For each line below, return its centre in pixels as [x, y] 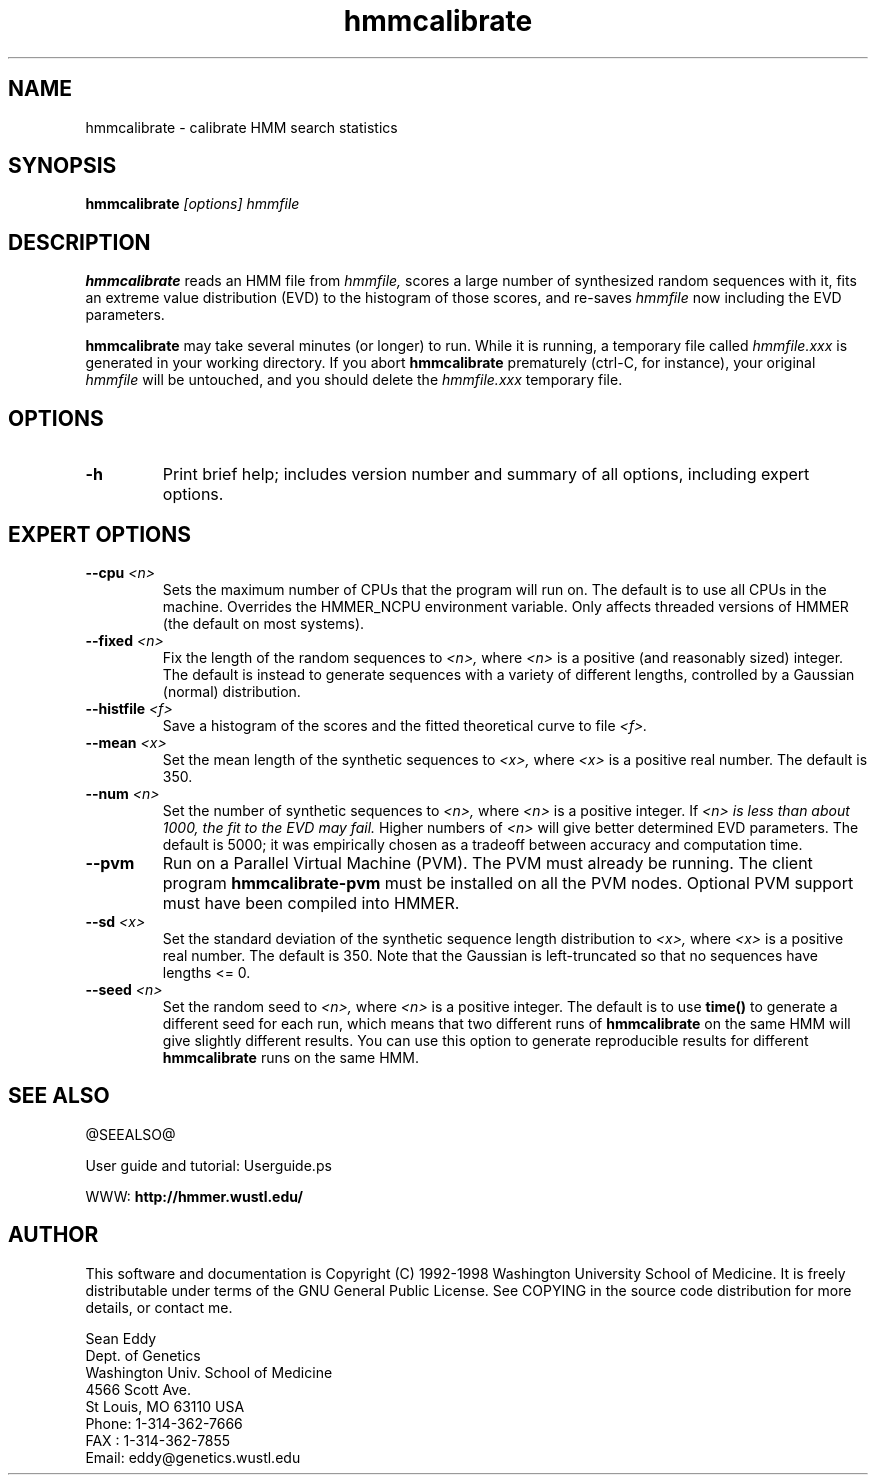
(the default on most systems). [263, 623]
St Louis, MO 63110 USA [165, 1406]
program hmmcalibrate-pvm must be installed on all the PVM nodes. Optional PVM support [508, 882]
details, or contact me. [159, 1307]
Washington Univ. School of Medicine [209, 1372]
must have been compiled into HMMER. [311, 902]
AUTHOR [53, 1235]
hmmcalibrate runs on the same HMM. [290, 1057]
